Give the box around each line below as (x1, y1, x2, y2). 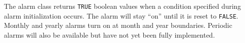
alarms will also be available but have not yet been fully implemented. (4, 29, 215, 40)
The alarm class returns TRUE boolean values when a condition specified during (4, 1, 241, 11)
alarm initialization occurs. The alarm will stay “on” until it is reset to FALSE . (4, 10, 239, 21)
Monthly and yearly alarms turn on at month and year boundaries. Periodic (4, 20, 232, 30)
